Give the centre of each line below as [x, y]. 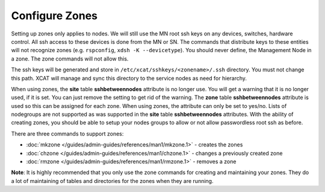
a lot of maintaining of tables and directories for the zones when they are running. [112, 181]
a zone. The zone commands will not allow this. [70, 58]
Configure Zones [54, 16]
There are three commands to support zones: [67, 133]
